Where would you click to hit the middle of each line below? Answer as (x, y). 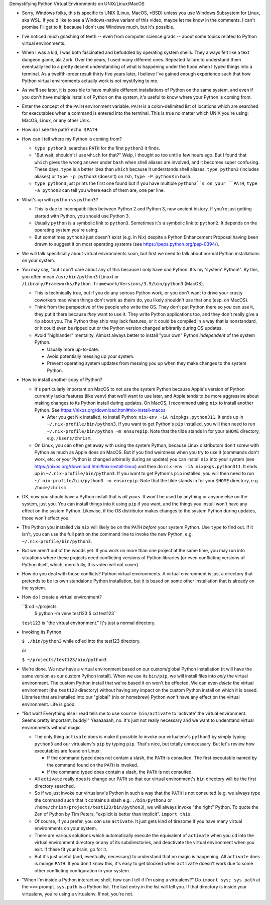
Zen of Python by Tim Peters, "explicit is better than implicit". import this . (113, 814)
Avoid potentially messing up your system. (91, 356)
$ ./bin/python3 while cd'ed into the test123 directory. (81, 641)
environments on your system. (66, 828)
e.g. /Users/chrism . (70, 438)
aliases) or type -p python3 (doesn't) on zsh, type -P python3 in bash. (113, 176)
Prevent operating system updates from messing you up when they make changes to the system (147, 363)
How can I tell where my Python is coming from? (72, 139)
